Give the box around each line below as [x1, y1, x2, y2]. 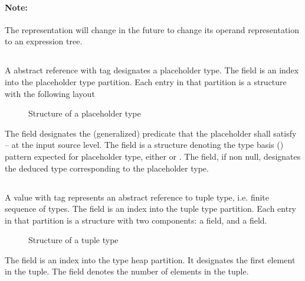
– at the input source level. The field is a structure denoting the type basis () [5, 138, 284, 151]
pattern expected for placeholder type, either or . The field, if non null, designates [5, 150, 301, 162]
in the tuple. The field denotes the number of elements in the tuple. [5, 265, 249, 277]
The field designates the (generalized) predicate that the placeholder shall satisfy [5, 127, 297, 139]
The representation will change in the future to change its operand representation [5, 23, 300, 35]
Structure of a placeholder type [28, 107, 141, 119]
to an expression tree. [5, 35, 83, 47]
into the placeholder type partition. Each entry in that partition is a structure [5, 75, 287, 88]
